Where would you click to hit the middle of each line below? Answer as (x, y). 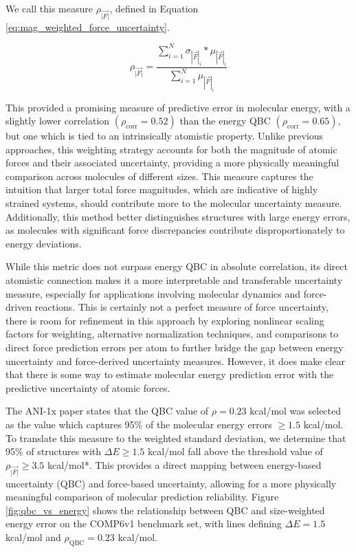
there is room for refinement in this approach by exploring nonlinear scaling (165, 320)
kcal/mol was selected (296, 411)
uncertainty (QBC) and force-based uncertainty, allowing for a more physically (171, 483)
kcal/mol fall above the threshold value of (235, 451)
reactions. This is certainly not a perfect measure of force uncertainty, (181, 307)
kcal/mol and (33, 537)
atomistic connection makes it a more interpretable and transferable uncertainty (174, 280)
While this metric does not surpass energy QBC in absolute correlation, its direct (177, 266)
